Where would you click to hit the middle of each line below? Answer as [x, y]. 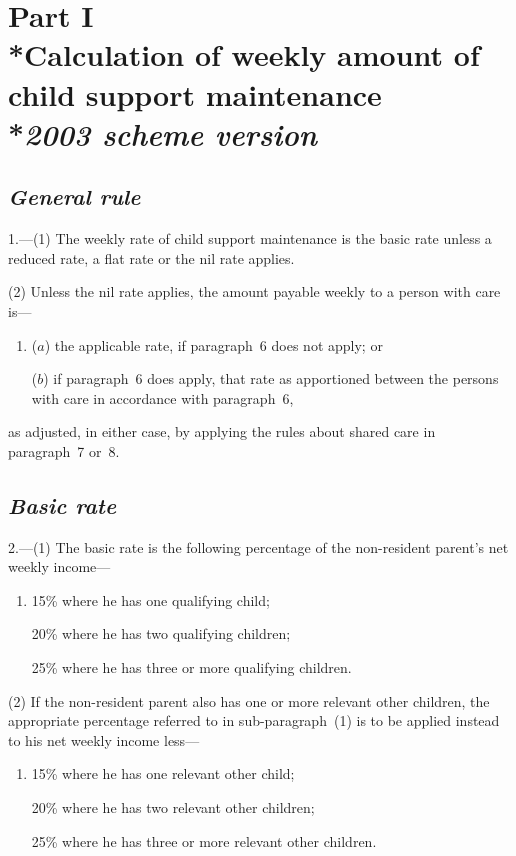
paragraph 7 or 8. [64, 450]
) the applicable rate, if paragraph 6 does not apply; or [213, 344]
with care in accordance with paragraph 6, [162, 397]
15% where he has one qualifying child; [150, 599]
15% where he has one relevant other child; [163, 773]
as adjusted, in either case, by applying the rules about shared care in [222, 431]
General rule [74, 196]
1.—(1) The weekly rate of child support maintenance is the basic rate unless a [250, 238]
